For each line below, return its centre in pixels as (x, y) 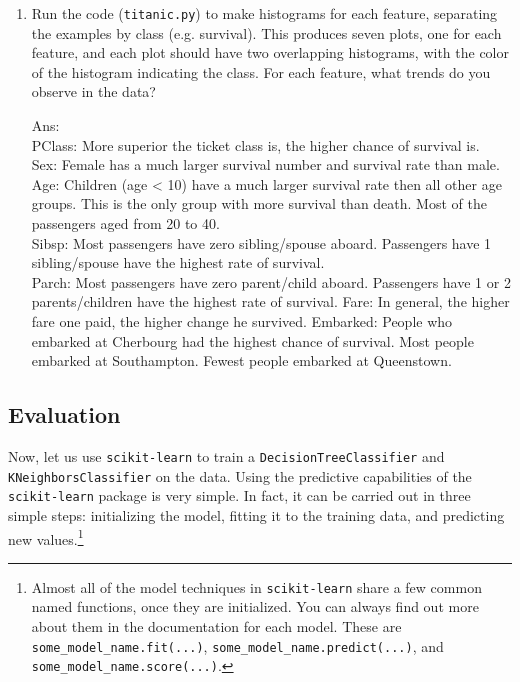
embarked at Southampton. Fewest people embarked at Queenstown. (241, 360)
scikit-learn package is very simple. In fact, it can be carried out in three (239, 495)
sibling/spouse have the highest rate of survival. (178, 262)
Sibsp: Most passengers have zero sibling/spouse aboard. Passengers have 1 (261, 242)
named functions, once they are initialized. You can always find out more (255, 606)
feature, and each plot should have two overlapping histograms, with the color (270, 52)
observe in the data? (93, 91)
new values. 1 (46, 537)
